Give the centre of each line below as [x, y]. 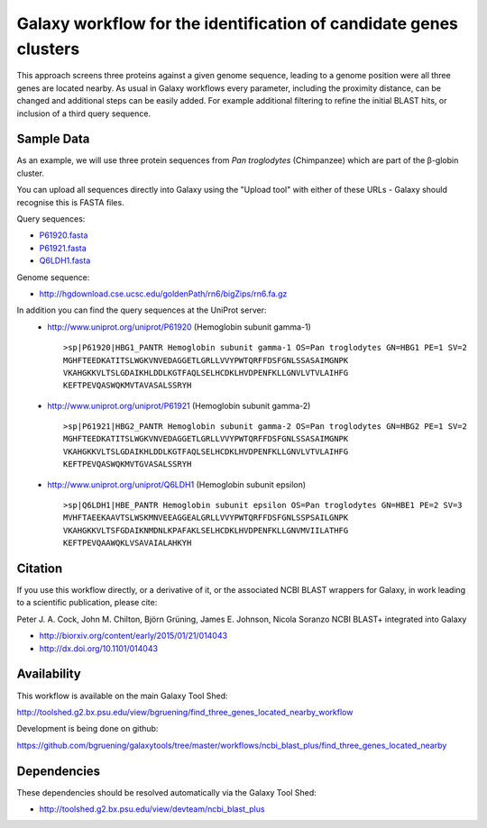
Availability [49, 674]
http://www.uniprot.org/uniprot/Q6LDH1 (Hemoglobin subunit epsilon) [177, 484]
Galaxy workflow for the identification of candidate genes [238, 23]
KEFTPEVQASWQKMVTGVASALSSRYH [128, 464]
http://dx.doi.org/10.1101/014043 [98, 648]
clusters [48, 49]
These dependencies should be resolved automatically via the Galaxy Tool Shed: [167, 792]
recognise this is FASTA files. [71, 202]
